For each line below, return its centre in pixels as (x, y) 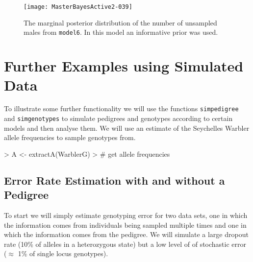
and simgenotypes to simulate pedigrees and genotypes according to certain (118, 118)
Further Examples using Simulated (124, 66)
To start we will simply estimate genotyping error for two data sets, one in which (126, 215)
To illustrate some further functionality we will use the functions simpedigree (121, 108)
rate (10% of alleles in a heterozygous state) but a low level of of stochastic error (125, 244)
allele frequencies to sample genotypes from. (70, 137)
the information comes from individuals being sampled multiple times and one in (125, 225)
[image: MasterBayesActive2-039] (78, 7)
